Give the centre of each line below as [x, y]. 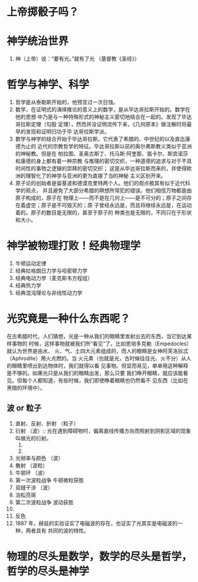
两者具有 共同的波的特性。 [57, 530]
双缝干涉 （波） [34, 487]
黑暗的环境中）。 [26, 388]
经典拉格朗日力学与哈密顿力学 [51, 271]
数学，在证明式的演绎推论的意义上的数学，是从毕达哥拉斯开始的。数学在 [103, 110]
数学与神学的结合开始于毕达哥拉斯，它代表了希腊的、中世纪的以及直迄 [100, 139]
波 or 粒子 [24, 408]
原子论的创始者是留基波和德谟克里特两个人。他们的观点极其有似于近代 [100, 183]
